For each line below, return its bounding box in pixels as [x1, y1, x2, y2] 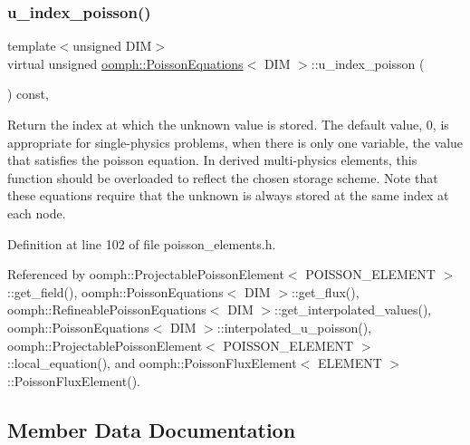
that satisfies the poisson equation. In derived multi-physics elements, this [7, 150, 417, 169]
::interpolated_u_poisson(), [216, 317, 372, 336]
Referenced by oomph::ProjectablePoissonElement [7, 265, 284, 284]
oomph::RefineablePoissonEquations [7, 300, 206, 319]
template [7, 36, 56, 55]
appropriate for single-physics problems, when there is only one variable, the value [7, 132, 464, 151]
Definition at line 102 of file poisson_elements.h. [7, 234, 276, 253]
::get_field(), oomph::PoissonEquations [7, 282, 224, 301]
